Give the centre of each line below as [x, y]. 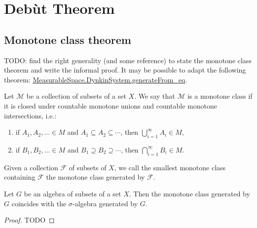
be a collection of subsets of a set [76, 96]
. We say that [155, 96]
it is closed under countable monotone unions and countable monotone [110, 105]
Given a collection [31, 167]
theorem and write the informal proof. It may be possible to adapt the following [125, 70]
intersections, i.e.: [30, 115]
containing [20, 177]
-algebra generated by [105, 203]
